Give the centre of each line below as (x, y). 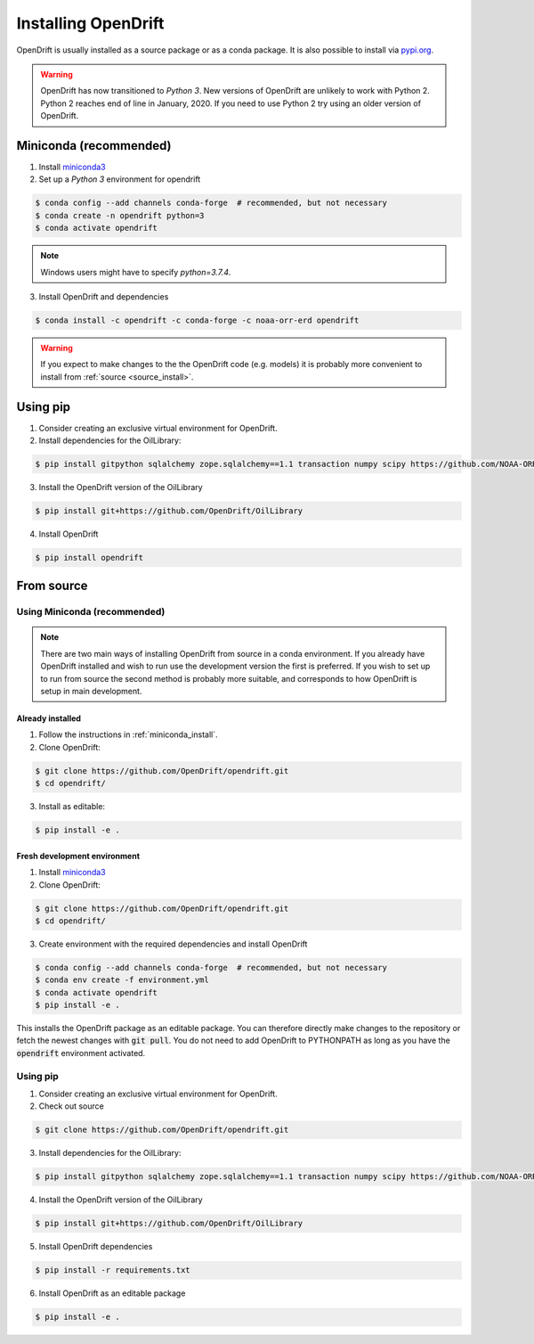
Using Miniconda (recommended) (91, 612)
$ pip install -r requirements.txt (113, 1270)
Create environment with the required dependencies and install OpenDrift (173, 944)
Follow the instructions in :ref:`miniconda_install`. (128, 734)
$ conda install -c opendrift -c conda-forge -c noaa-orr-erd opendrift (197, 320)
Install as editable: (72, 807)
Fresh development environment (78, 856)
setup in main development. (91, 692)
